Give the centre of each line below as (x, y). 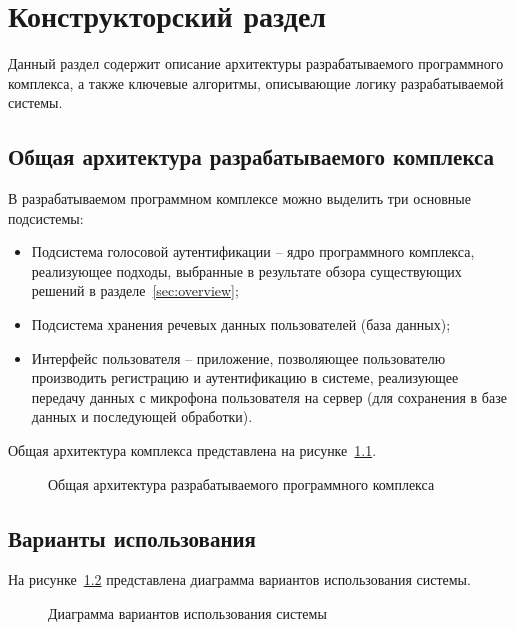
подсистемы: (46, 217)
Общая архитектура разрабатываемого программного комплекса (241, 483)
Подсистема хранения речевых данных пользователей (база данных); (241, 324)
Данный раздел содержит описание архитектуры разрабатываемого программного (256, 63)
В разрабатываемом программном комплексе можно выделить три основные (239, 198)
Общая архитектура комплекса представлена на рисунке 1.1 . (192, 450)
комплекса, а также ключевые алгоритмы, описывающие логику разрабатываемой (256, 82)
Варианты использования (132, 537)
